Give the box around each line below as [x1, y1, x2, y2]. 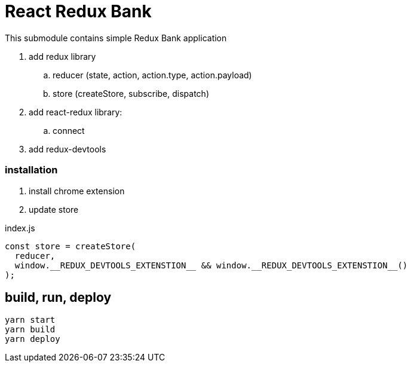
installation [5, 164, 58, 176]
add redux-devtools [29, 143, 106, 154]
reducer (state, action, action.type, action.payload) [53, 69, 252, 80]
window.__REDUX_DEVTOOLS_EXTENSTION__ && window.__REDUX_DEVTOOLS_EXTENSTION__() [14, 260, 408, 270]
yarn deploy [5, 334, 60, 344]
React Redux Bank [5, 1, 152, 22]
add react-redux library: [29, 106, 122, 117]
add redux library [29, 51, 96, 62]
